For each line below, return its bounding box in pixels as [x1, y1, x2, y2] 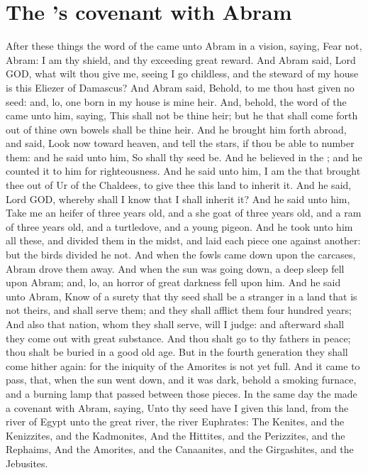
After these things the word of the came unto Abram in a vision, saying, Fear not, [6, 38, 362, 53]
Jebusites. [6, 455, 48, 470]
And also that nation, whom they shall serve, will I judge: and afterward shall [6, 317, 345, 331]
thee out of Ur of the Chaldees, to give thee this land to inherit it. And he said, [6, 178, 352, 192]
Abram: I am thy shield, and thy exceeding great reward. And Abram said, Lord [6, 52, 356, 67]
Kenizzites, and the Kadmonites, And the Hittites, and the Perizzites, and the [6, 428, 345, 442]
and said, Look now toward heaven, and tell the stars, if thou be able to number [6, 136, 355, 151]
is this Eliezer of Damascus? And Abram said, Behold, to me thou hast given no [6, 80, 355, 94]
